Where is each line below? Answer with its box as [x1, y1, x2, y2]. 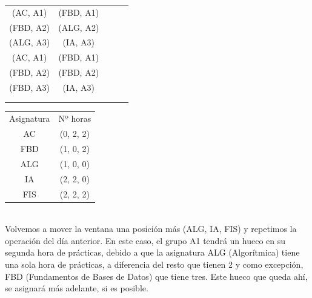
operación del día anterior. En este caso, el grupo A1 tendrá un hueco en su [5, 234, 286, 247]
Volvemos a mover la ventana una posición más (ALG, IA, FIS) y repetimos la [5, 222, 297, 235]
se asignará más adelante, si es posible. [5, 282, 148, 294]
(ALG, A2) [58, 21, 99, 33]
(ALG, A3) [9, 36, 50, 48]
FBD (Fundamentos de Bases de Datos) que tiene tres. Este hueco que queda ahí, [5, 270, 308, 282]
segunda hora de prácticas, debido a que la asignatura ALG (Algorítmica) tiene [5, 246, 300, 259]
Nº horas [58, 112, 91, 125]
